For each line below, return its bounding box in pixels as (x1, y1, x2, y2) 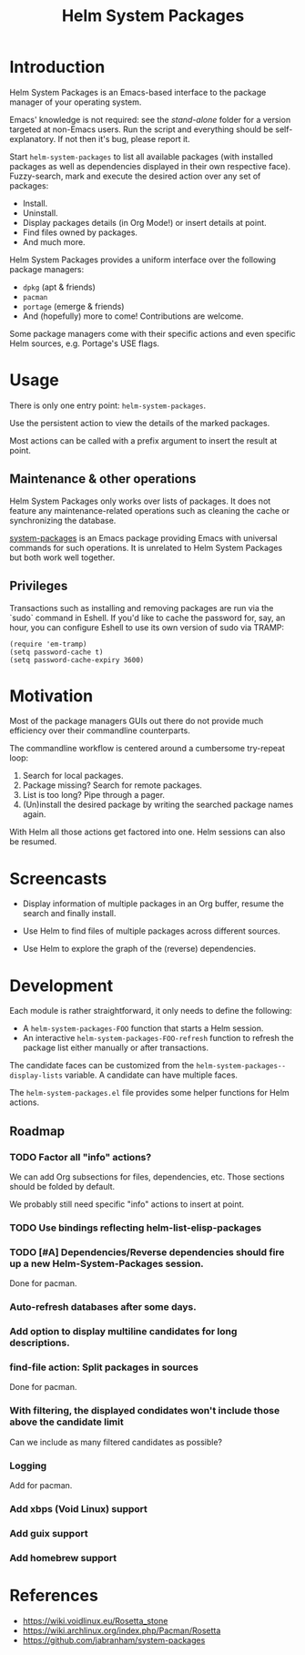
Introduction (9, 56, 106, 77)
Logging (9, 1459, 47, 1472)
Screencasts (9, 868, 107, 889)
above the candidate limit (9, 1415, 125, 1428)
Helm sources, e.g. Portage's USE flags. (9, 338, 160, 349)
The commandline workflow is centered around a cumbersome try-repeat (9, 743, 285, 754)
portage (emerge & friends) (22, 301, 125, 312)
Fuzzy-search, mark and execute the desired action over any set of (9, 170, 261, 181)
